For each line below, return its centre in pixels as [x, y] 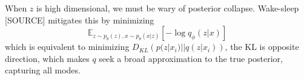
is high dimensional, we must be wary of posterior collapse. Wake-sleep [168, 8]
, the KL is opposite [262, 47]
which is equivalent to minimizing [67, 47]
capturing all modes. [43, 70]
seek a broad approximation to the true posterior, [191, 58]
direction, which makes [47, 58]
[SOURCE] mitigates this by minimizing [80, 20]
